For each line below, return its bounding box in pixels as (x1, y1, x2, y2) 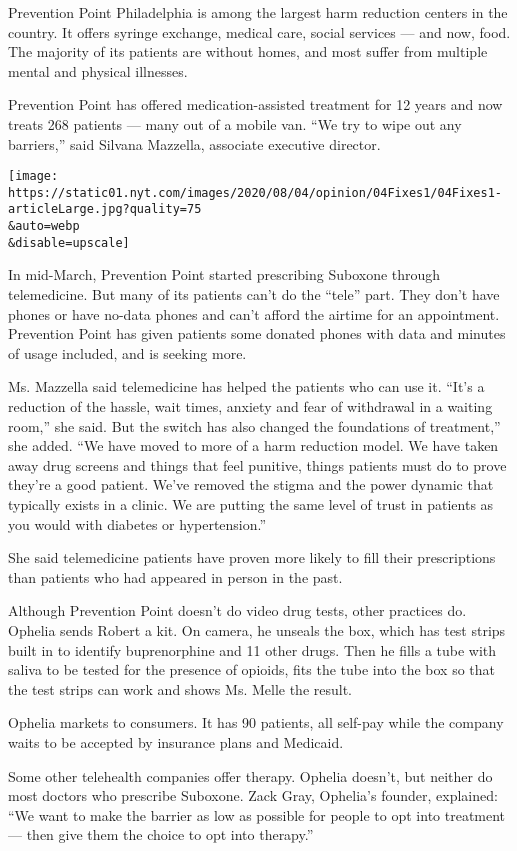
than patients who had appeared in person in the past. (8, 566, 343, 587)
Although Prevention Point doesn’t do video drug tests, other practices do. (8, 600, 467, 621)
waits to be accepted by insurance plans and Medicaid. (8, 731, 344, 752)
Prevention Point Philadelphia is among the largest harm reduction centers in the (8, 2, 508, 22)
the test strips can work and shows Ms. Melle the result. (8, 678, 353, 699)
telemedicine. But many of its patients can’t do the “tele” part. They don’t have (8, 284, 500, 305)
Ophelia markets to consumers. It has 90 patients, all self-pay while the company (8, 712, 504, 733)
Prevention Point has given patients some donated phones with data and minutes (8, 323, 506, 344)
